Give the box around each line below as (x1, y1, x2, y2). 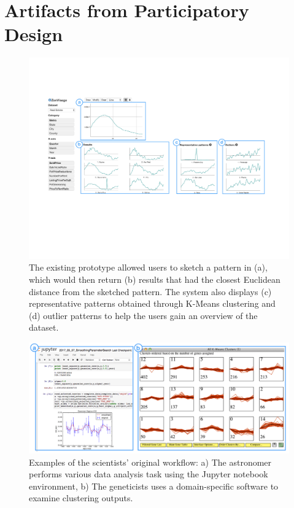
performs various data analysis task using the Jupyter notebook (29, 468, 268, 480)
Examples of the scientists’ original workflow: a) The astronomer (29, 455, 272, 468)
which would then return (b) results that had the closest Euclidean (29, 273, 280, 286)
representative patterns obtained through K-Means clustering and (29, 297, 276, 310)
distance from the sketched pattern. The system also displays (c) (29, 285, 272, 298)
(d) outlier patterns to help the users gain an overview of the (29, 309, 258, 321)
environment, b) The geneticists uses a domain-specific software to (29, 479, 279, 492)
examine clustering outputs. (29, 491, 133, 504)
